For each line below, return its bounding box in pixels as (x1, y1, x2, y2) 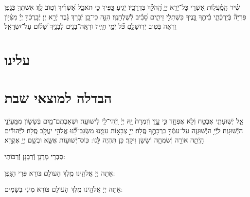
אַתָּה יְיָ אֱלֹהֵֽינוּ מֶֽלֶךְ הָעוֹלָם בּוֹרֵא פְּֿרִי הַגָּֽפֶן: (4, 167, 115, 178)
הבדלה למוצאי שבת (4, 88, 112, 107)
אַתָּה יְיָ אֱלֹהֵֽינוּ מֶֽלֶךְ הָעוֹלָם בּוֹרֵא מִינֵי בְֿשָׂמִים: (4, 184, 123, 194)
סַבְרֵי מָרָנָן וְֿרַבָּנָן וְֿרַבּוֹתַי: (4, 151, 65, 161)
